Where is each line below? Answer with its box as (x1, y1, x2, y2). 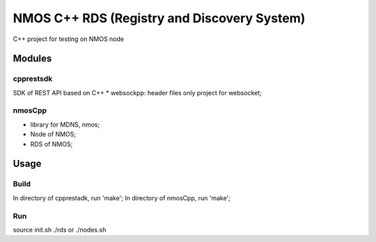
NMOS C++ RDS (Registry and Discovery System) (13, 10, 306, 26)
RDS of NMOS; (30, 140, 73, 148)
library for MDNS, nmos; (30, 120, 100, 129)
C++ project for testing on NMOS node (13, 35, 125, 43)
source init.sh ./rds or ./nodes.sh (13, 225, 107, 234)
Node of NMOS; (30, 130, 77, 138)
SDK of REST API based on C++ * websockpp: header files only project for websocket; (13, 88, 263, 97)
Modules (13, 53, 52, 65)
